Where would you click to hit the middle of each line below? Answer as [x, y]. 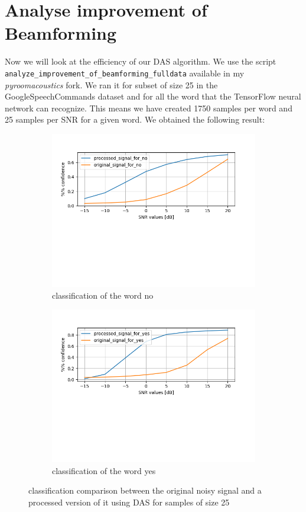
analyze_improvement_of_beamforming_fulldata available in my [125, 73]
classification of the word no [103, 295]
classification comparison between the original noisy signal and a [145, 490]
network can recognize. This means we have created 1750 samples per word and [149, 108]
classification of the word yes [104, 470]
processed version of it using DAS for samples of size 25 [129, 502]
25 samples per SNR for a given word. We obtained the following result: [135, 119]
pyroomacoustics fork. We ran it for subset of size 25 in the [111, 84]
